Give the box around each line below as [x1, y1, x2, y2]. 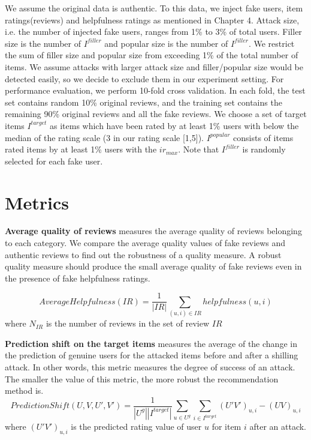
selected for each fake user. [5, 154, 103, 167]
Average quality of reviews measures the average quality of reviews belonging [5, 225, 302, 237]
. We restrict [248, 37, 295, 49]
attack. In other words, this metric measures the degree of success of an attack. [5, 360, 295, 373]
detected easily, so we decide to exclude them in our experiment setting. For [5, 72, 284, 85]
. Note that [178, 143, 219, 155]
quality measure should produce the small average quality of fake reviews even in [5, 260, 302, 273]
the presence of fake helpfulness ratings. [5, 271, 150, 284]
